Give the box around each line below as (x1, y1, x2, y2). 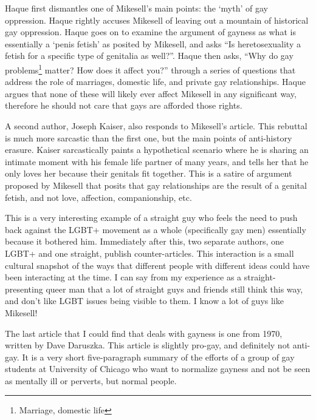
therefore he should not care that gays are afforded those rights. (5, 99, 242, 112)
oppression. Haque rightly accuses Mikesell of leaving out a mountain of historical (5, 13, 309, 26)
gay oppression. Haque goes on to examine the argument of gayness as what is (5, 25, 296, 38)
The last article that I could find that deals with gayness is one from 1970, (5, 327, 283, 339)
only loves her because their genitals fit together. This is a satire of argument (5, 167, 292, 180)
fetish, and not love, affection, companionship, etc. (5, 191, 192, 203)
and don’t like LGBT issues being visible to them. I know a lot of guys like (5, 294, 284, 307)
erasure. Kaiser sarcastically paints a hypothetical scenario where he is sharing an (5, 143, 309, 156)
